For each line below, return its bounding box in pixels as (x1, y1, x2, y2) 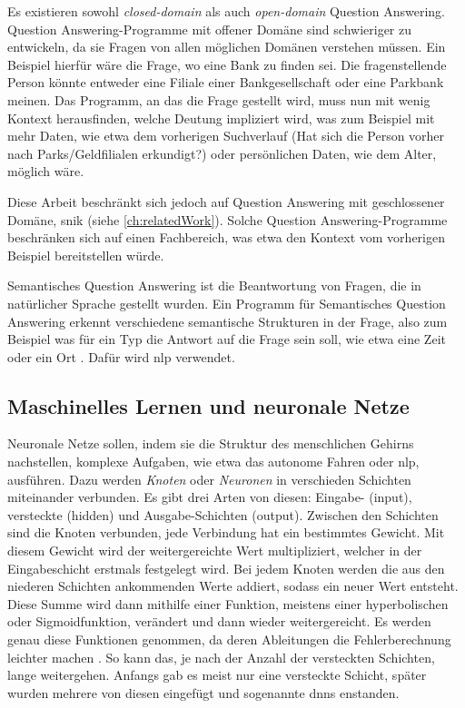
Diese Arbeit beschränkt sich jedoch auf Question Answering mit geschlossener (7, 192, 445, 211)
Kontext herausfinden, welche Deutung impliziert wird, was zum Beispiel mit (7, 108, 435, 127)
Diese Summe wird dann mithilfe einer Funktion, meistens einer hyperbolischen (7, 594, 449, 613)
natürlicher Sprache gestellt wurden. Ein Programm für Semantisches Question (7, 293, 446, 312)
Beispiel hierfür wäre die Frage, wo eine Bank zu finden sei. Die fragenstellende (7, 54, 447, 74)
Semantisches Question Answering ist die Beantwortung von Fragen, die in (7, 276, 421, 295)
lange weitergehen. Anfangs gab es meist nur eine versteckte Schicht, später (7, 665, 427, 684)
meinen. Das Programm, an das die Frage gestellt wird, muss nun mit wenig (7, 90, 430, 109)
